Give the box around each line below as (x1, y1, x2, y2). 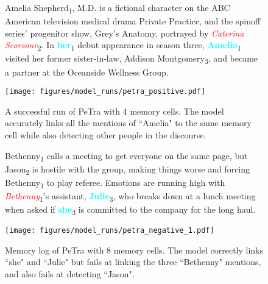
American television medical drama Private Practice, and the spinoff (5, 15, 261, 27)
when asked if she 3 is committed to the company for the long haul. (5, 203, 256, 217)
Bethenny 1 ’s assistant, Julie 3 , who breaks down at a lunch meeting (5, 189, 256, 204)
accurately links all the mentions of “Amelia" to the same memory (5, 116, 252, 129)
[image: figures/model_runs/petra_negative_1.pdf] (5, 226, 214, 235)
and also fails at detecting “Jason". (5, 268, 135, 280)
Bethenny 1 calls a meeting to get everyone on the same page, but (5, 149, 248, 163)
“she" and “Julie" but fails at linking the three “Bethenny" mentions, (5, 255, 261, 268)
